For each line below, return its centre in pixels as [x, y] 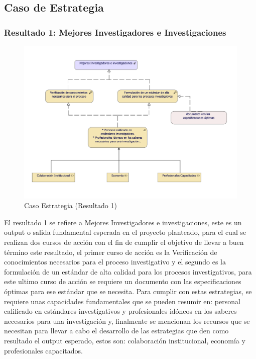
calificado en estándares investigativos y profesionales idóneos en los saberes [120, 311]
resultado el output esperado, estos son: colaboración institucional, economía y [125, 340]
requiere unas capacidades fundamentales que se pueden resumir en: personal [122, 301]
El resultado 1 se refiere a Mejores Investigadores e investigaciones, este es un [123, 222]
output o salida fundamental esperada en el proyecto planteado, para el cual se [125, 232]
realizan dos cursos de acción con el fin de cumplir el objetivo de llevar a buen [124, 242]
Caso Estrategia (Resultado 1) [71, 205]
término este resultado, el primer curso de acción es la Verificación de [111, 252]
